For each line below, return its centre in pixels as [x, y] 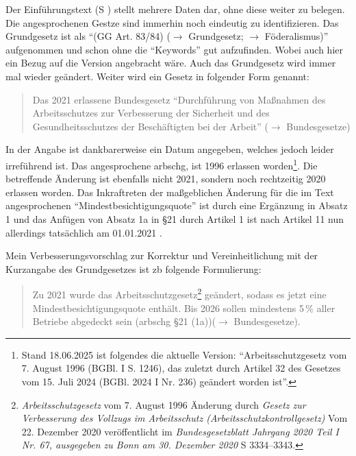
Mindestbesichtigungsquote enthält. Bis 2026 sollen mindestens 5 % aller [184, 308]
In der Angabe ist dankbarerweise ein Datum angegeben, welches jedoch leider [170, 149]
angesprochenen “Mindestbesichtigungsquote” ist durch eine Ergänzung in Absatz [177, 205]
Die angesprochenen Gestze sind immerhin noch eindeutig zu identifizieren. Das [172, 22]
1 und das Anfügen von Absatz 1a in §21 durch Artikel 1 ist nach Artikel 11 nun [175, 218]
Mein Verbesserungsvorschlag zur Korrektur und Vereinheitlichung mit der [162, 255]
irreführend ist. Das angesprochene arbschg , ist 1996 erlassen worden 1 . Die [162, 164]
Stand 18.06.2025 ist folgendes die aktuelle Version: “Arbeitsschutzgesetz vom [184, 354]
